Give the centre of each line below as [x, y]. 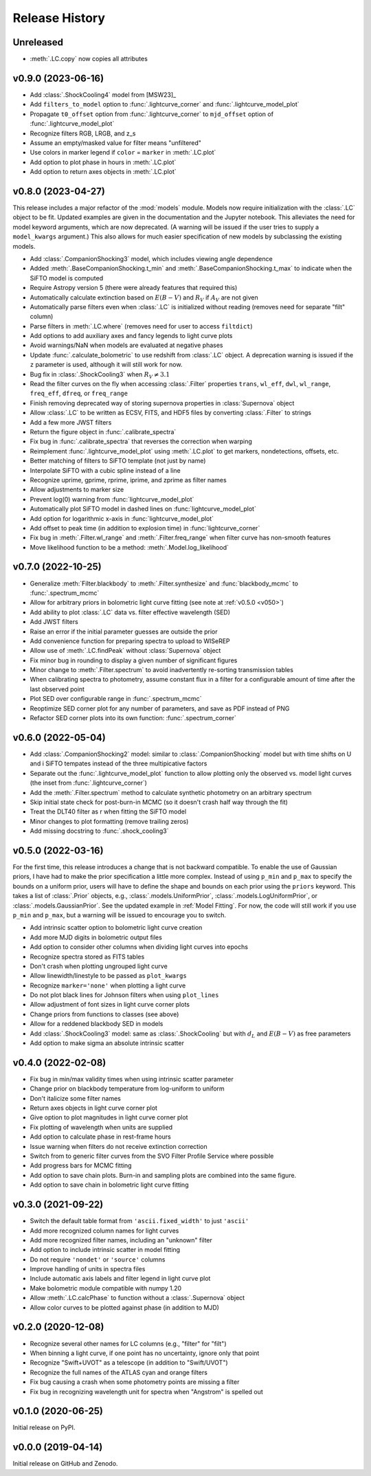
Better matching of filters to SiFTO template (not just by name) [118, 461]
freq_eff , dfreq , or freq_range [79, 393]
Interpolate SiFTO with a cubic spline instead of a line [105, 470]
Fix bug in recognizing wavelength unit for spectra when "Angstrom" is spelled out [147, 1391]
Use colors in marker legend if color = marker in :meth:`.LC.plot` [123, 153]
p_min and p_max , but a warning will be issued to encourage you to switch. [120, 915]
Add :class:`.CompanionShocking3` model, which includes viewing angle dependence [151, 258]
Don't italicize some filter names [76, 1098]
